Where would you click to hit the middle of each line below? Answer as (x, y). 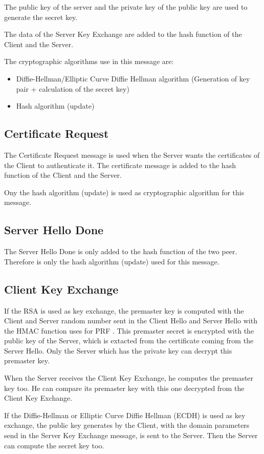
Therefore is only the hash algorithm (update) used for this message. (112, 261)
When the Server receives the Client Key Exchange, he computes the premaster (129, 378)
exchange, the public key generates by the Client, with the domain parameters (127, 425)
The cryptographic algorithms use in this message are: (89, 61)
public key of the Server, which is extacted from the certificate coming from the (129, 340)
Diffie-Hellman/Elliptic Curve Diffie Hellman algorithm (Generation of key (133, 78)
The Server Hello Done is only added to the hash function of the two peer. (121, 251)
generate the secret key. (41, 17)
